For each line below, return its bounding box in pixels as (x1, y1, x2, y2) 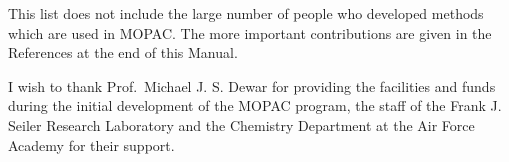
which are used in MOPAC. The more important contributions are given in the (8, 22, 492, 43)
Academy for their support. (8, 134, 175, 155)
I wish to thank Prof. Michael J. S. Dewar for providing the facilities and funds (8, 75, 496, 96)
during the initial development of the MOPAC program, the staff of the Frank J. (8, 95, 502, 116)
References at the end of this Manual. (8, 42, 238, 63)
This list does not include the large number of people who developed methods (8, 3, 484, 23)
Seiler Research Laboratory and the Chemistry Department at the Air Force (8, 114, 475, 135)
